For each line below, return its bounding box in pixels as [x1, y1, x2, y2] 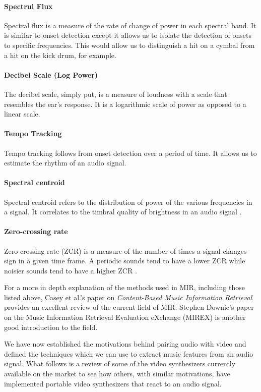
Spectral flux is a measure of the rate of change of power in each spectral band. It [4, 20, 256, 30]
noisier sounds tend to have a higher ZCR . [4, 265, 137, 275]
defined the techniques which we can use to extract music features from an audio [4, 348, 253, 359]
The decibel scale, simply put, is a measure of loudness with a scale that [4, 88, 227, 99]
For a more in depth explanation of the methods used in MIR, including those [4, 282, 245, 293]
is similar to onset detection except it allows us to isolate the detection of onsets [4, 30, 251, 40]
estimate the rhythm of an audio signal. [4, 157, 126, 168]
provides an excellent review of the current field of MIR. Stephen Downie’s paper [4, 302, 254, 312]
